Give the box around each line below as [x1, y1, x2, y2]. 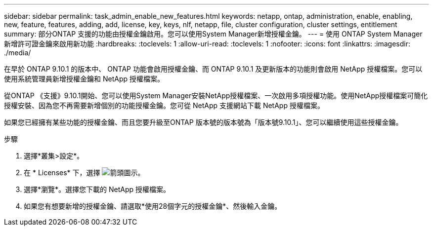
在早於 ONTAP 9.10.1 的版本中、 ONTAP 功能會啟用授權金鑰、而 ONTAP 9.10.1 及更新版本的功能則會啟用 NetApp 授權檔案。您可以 [4, 65, 423, 73]
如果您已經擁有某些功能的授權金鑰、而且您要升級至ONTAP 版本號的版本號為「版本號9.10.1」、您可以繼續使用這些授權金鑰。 [4, 118, 403, 126]
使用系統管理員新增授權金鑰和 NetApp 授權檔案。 [4, 75, 164, 83]
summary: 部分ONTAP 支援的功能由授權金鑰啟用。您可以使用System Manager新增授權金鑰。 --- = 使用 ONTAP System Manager [4, 30, 423, 38]
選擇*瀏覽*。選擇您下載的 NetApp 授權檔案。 [24, 185, 170, 193]
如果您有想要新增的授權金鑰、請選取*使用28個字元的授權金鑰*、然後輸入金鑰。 [24, 202, 282, 210]
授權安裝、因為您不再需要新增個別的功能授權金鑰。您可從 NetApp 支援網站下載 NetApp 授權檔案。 [4, 101, 324, 110]
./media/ [4, 48, 31, 57]
